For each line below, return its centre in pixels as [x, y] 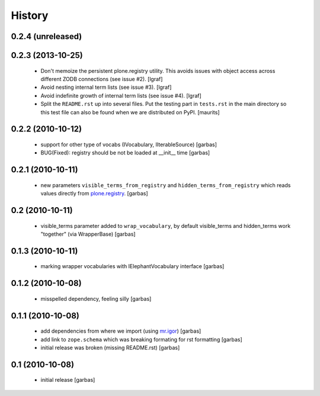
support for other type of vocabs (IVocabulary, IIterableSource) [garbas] [129, 144]
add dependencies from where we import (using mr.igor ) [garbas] [121, 331]
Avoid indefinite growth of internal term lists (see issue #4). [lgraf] [121, 95]
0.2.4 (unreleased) [47, 36]
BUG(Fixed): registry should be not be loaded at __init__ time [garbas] [125, 153]
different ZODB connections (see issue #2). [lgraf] [102, 79]
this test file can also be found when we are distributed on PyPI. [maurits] [130, 112]
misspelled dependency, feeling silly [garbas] [96, 298]
